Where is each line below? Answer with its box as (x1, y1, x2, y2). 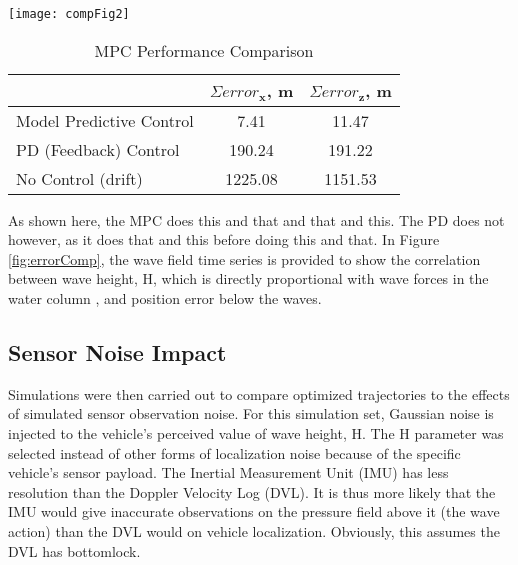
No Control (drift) (16, 166, 143, 190)
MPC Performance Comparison (94, 38, 314, 62)
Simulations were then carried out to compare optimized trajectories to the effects (8, 383, 510, 404)
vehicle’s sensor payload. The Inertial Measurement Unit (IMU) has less (8, 462, 449, 483)
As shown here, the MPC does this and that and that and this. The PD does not (8, 209, 505, 230)
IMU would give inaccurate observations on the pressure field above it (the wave (8, 501, 500, 522)
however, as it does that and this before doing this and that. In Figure (8, 229, 440, 250)
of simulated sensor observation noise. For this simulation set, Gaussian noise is (8, 403, 494, 424)
